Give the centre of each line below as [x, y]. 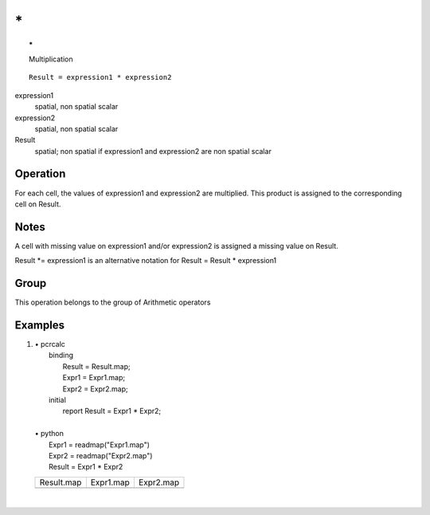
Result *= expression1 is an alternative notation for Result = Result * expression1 [146, 261]
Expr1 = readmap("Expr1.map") [100, 444]
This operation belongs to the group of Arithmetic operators [113, 302]
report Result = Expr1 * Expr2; [112, 411]
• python [49, 434]
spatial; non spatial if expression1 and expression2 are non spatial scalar [153, 151]
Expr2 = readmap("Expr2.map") [101, 455]
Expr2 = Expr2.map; [95, 389]
